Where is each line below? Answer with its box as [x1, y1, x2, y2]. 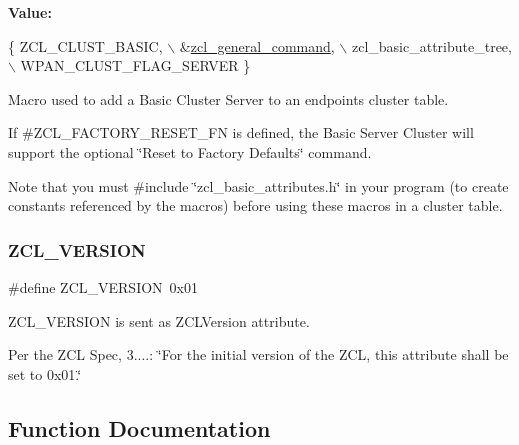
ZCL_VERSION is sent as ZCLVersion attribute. [8, 310, 310, 331]
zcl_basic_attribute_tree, [351, 35, 512, 56]
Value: [8, 2, 52, 22]
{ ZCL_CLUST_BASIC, [8, 35, 163, 56]
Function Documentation [8, 412, 271, 443]
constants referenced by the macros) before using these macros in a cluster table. [8, 195, 503, 216]
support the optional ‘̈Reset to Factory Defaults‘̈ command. [8, 141, 372, 162]
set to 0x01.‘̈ [8, 363, 82, 384]
